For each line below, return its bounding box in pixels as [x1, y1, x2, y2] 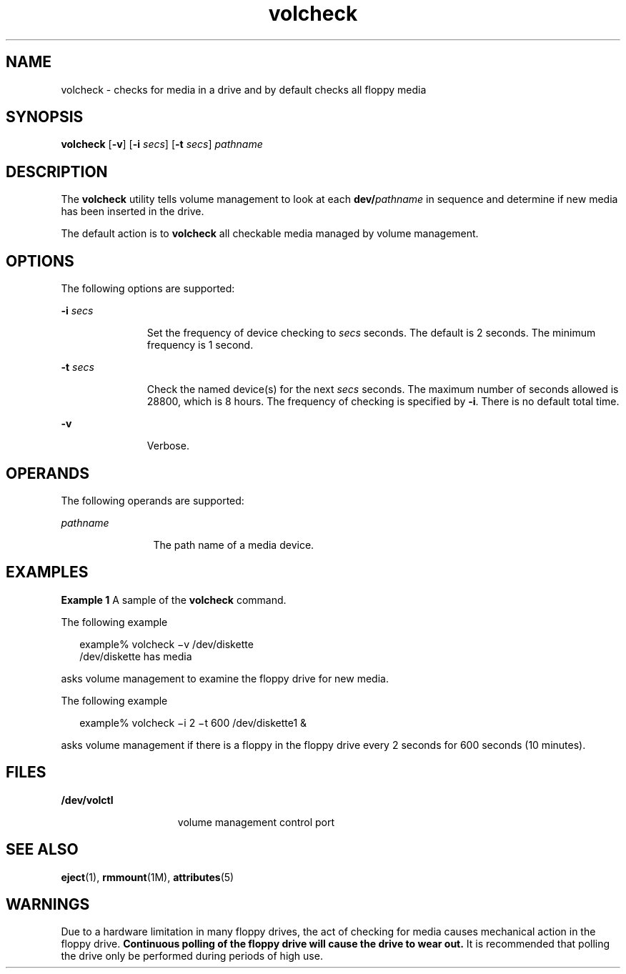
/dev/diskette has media [79, 650, 192, 662]
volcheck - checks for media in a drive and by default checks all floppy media [61, 83, 427, 96]
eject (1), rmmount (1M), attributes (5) [61, 870, 234, 883]
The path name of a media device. [153, 538, 314, 551]
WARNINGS [6, 895, 90, 913]
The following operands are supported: [61, 494, 244, 507]
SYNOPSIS [6, 108, 84, 126]
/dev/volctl [61, 793, 114, 806]
